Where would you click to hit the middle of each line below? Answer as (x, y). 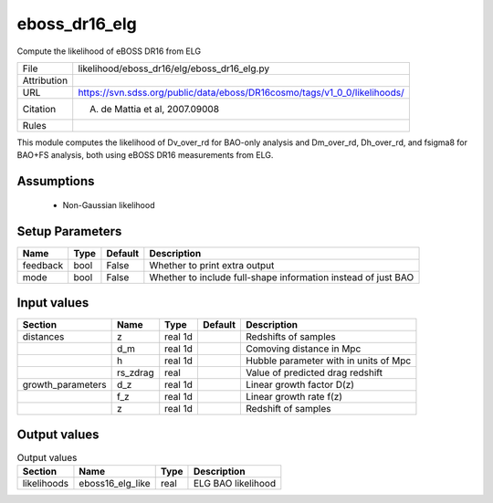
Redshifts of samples (291, 337)
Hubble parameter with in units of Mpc (329, 361)
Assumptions (56, 181)
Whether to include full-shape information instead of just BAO (282, 277)
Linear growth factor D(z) (300, 385)
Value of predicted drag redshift (315, 372)
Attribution (45, 80)
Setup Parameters (69, 231)
